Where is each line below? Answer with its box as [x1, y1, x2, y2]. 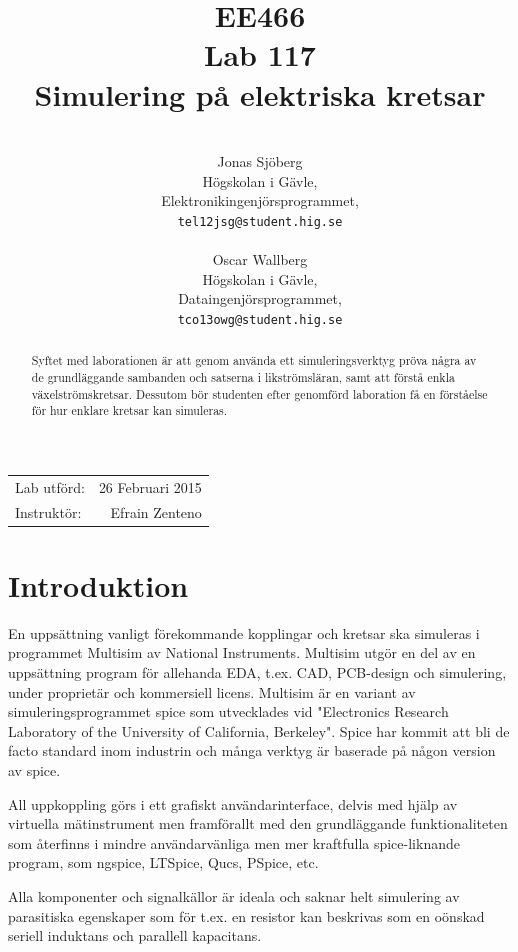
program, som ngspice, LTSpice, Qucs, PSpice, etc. [8, 852, 319, 873]
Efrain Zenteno [110, 501, 202, 522]
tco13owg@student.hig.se [177, 312, 343, 327]
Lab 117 [204, 34, 316, 75]
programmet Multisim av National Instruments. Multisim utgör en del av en [8, 642, 476, 663]
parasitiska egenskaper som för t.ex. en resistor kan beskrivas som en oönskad [8, 905, 485, 926]
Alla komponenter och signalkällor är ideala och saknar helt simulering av [8, 885, 460, 906]
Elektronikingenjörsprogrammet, [161, 190, 359, 211]
